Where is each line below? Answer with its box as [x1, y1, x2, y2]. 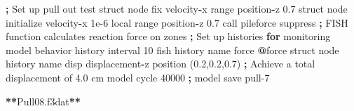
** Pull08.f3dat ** [6, 93, 81, 108]
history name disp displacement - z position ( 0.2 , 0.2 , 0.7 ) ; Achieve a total [6, 56, 315, 71]
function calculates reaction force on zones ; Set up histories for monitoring [6, 29, 331, 44]
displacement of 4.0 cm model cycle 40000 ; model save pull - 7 [6, 70, 270, 84]
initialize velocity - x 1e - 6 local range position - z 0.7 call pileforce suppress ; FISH [6, 15, 348, 30]
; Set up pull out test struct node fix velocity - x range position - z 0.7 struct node [6, 1, 348, 15]
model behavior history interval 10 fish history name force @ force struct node [6, 42, 339, 57]
